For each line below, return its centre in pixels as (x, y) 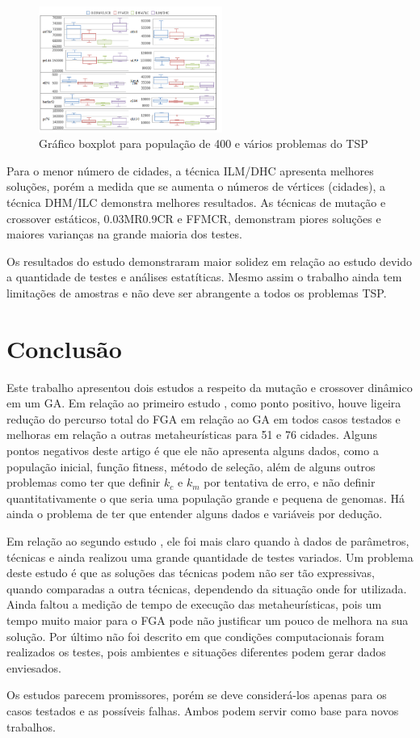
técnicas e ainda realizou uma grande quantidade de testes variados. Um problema (210, 557)
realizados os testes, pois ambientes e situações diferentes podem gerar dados (196, 652)
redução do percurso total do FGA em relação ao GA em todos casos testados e (204, 418)
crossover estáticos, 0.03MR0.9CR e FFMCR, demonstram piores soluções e (194, 218)
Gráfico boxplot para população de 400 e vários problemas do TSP (204, 143)
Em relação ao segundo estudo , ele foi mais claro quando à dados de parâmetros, (208, 541)
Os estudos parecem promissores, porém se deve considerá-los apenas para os (197, 695)
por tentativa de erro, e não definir (290, 482)
